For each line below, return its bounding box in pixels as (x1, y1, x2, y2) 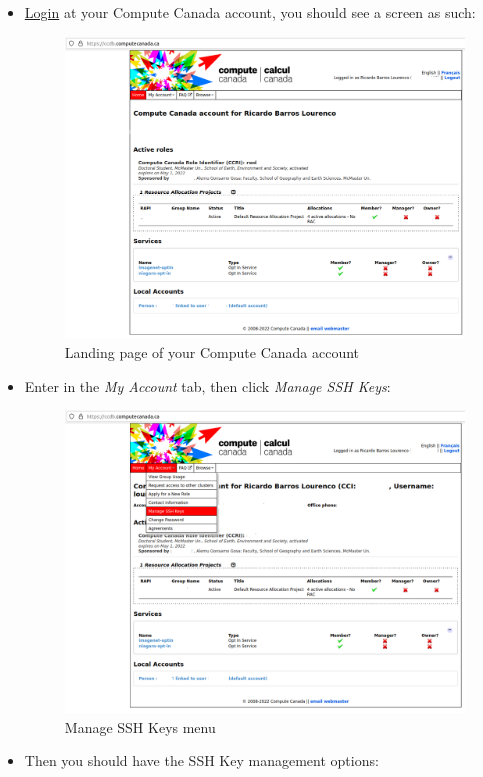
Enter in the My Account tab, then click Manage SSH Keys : (24, 375, 391, 396)
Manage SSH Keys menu (64, 716, 216, 737)
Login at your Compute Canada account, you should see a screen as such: (24, 2, 476, 22)
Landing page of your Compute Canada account (64, 342, 360, 363)
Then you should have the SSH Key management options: (24, 750, 379, 771)
